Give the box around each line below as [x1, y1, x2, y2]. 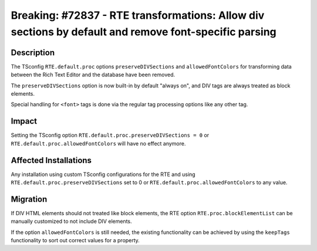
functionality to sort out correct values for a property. [11, 237, 140, 244]
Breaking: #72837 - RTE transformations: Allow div [11, 9, 265, 22]
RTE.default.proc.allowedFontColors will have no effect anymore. [11, 140, 186, 147]
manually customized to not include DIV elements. [11, 218, 132, 225]
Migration [11, 194, 48, 204]
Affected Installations [11, 155, 92, 165]
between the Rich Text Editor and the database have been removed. [11, 71, 176, 79]
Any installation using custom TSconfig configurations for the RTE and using [11, 171, 196, 178]
